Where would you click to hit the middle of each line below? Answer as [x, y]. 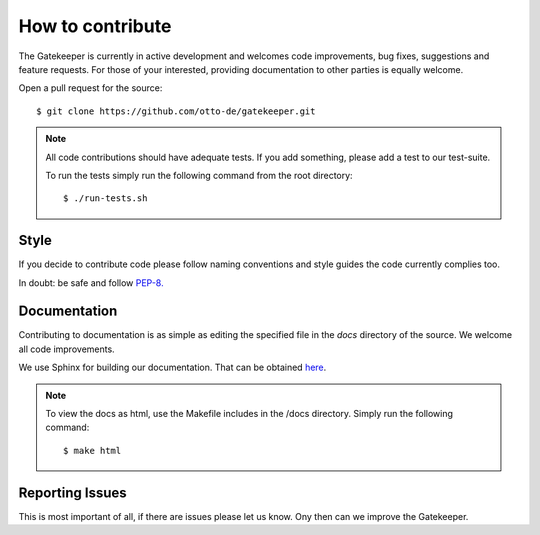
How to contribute [95, 26]
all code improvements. [66, 349]
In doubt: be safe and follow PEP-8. [91, 282]
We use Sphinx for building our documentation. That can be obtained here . [172, 367]
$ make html [92, 450]
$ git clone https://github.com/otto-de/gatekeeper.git [176, 111]
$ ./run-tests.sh [105, 198]
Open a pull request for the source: [90, 88]
